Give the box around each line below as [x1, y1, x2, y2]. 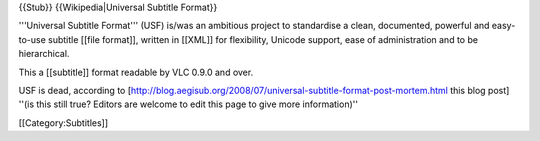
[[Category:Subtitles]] [18, 116, 109, 129]
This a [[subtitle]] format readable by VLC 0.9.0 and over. [18, 66, 254, 78]
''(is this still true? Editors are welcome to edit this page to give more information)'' [18, 98, 359, 110]
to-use [18, 33, 47, 45]
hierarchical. [18, 48, 70, 60]
